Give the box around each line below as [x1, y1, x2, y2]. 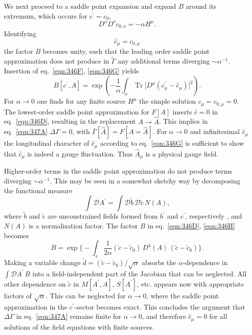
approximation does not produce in [4, 56, 109, 66]
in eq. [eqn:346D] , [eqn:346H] [147, 220, 235, 230]
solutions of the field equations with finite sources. [4, 321, 154, 332]
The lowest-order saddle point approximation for [4, 106, 150, 116]
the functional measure [4, 185, 72, 195]
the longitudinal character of [4, 138, 90, 148]
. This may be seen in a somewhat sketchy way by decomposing [49, 175, 241, 185]
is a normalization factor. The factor [28, 220, 138, 230]
